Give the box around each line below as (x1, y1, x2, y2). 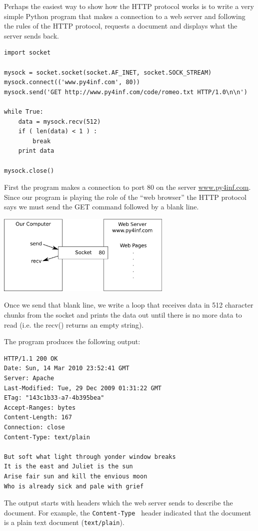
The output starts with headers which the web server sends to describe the (4, 497, 233, 508)
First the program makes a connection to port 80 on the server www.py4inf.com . (4, 182, 251, 192)
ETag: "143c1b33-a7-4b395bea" (4, 394, 104, 402)
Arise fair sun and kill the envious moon (4, 472, 147, 480)
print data (18, 147, 54, 155)
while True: (4, 108, 43, 115)
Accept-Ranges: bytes (4, 404, 76, 411)
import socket (4, 49, 51, 57)
